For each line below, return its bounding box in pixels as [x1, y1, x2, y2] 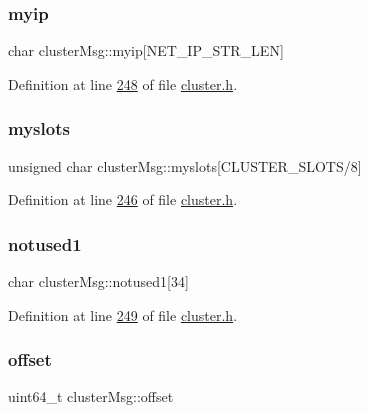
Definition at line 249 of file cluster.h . [8, 304, 238, 325]
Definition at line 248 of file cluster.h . [8, 73, 238, 94]
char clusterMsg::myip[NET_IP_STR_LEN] [8, 40, 284, 61]
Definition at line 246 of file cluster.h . [8, 189, 238, 210]
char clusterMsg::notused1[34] [8, 271, 189, 292]
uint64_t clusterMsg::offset [8, 386, 174, 407]
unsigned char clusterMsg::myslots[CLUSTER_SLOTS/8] [8, 155, 362, 176]
